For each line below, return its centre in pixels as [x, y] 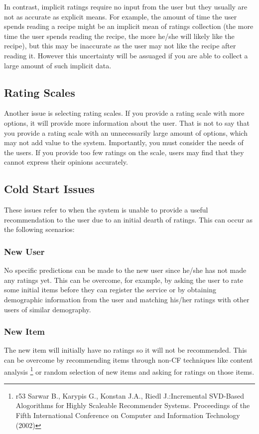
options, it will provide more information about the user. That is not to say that [127, 122]
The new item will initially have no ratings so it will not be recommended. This [126, 350]
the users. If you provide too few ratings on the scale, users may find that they [124, 152]
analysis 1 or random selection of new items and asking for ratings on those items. [129, 371]
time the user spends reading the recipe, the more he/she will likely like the [119, 36]
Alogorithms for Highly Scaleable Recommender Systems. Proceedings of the [133, 405]
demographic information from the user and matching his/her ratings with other [127, 299]
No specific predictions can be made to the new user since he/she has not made [125, 270]
